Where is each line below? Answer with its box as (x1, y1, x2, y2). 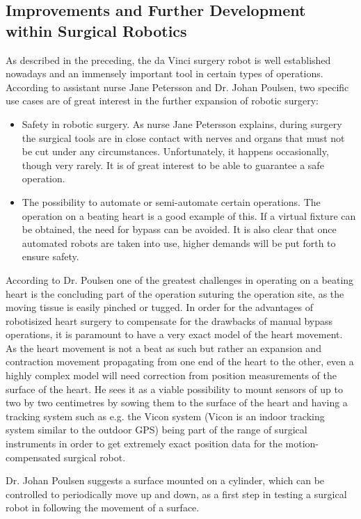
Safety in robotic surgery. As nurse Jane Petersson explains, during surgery (22, 116, 342, 131)
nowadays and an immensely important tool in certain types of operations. (6, 66, 323, 81)
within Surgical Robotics (6, 19, 187, 41)
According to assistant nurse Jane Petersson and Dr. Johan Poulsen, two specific (6, 79, 349, 94)
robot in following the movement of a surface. (6, 500, 200, 515)
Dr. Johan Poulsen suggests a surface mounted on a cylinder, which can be (6, 473, 325, 488)
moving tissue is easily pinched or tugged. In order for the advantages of (6, 300, 313, 314)
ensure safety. (22, 249, 79, 264)
